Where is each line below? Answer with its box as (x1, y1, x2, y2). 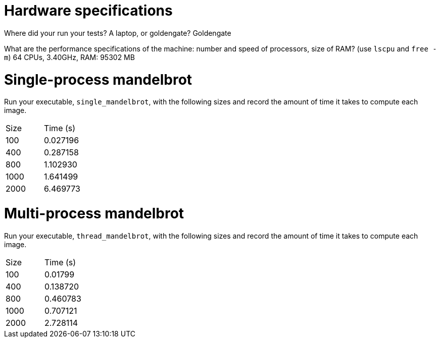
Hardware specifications (4, 2, 173, 19)
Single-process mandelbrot (4, 71, 192, 88)
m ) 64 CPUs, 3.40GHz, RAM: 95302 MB (4, 52, 135, 62)
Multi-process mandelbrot (4, 205, 184, 222)
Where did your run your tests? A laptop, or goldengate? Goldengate (4, 28, 231, 37)
